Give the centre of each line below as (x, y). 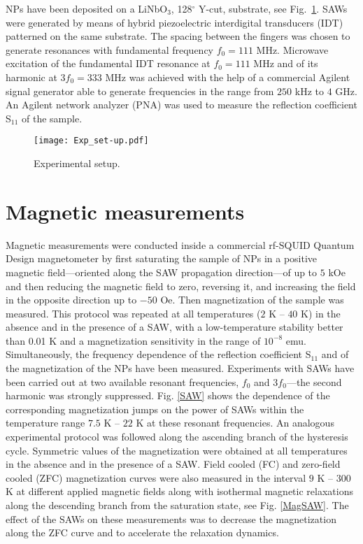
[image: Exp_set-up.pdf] (91, 141)
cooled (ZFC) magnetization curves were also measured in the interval (156, 477)
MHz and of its (286, 63)
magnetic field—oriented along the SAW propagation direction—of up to (162, 272)
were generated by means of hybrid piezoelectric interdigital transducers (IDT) (175, 22)
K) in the (321, 313)
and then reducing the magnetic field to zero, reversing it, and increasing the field (181, 286)
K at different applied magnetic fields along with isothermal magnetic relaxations (179, 491)
